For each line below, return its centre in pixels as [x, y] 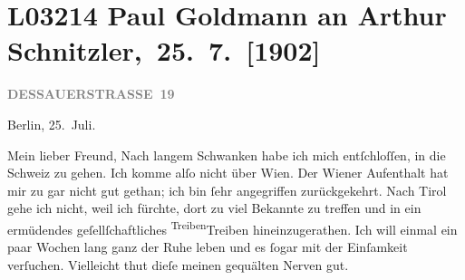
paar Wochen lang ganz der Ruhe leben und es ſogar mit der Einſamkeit [208, 247]
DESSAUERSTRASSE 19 [91, 94]
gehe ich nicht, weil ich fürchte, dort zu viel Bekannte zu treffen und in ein [214, 208]
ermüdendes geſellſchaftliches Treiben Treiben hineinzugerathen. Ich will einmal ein [232, 227]
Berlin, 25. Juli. [52, 124]
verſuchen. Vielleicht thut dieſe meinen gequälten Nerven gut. [178, 264]
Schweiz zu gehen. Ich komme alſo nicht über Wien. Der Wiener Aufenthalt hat [228, 173]
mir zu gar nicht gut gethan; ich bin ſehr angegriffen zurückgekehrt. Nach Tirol [227, 190]
